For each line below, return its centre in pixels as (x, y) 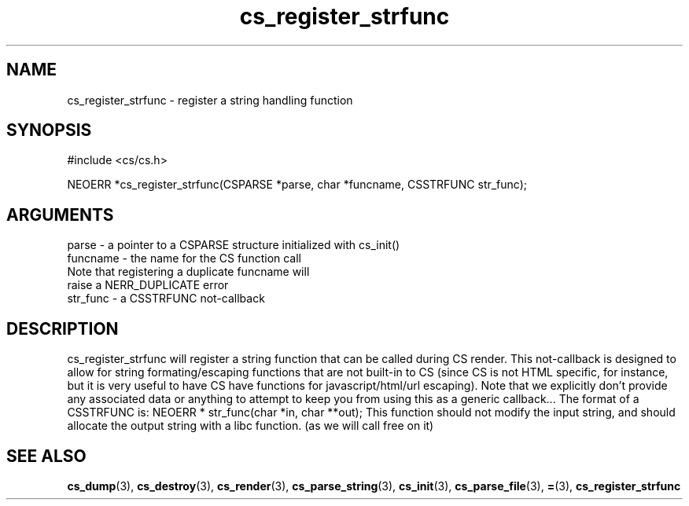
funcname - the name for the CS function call (184, 258)
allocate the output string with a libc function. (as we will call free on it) (251, 426)
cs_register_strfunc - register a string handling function (210, 100)
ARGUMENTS (60, 214)
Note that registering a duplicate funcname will (188, 272)
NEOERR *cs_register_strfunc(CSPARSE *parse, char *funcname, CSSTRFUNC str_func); (297, 185)
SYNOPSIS (49, 130)
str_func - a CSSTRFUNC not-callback (166, 299)
